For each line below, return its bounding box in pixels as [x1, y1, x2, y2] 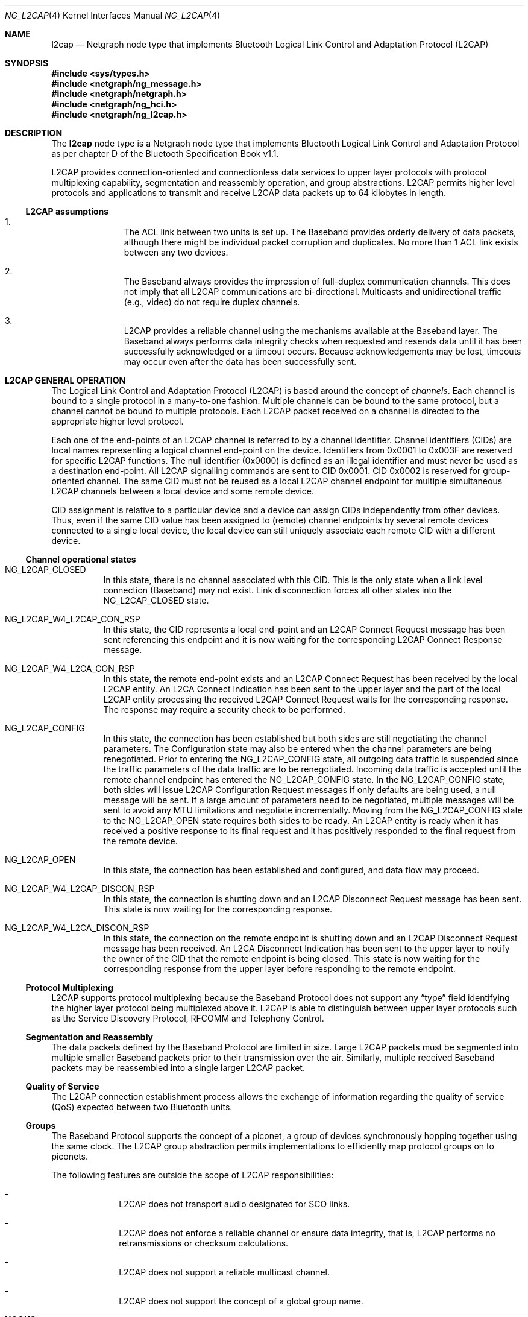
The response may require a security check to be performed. [103, 704, 345, 715]
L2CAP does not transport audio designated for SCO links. [119, 1199, 350, 1209]
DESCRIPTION [5, 128, 63, 138]
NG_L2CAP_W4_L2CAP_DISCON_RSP [5, 883, 155, 894]
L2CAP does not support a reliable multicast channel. [119, 1267, 330, 1277]
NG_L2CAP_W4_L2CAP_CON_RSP [5, 614, 140, 624]
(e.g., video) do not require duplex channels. [124, 297, 300, 307]
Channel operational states [25, 554, 136, 564]
